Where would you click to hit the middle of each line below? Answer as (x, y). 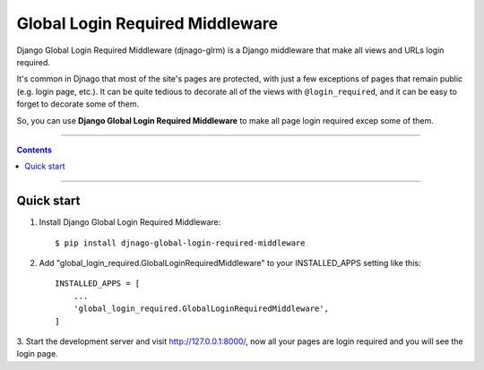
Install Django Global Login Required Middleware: (130, 222)
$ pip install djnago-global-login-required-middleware (180, 243)
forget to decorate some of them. (78, 104)
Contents (35, 150)
